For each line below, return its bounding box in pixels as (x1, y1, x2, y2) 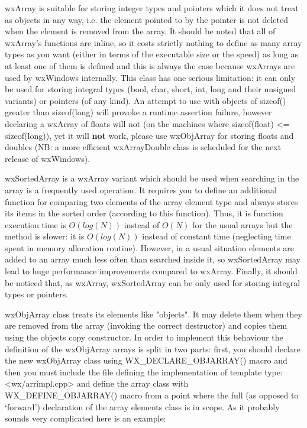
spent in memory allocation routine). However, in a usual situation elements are (5, 241, 294, 254)
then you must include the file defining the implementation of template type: (5, 365, 283, 378)
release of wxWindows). (5, 152, 91, 164)
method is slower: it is (5, 230, 85, 242)
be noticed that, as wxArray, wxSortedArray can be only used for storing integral (5, 276, 300, 288)
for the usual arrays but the (192, 218, 293, 231)
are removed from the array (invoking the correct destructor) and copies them (5, 319, 287, 332)
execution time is (5, 218, 66, 231)
